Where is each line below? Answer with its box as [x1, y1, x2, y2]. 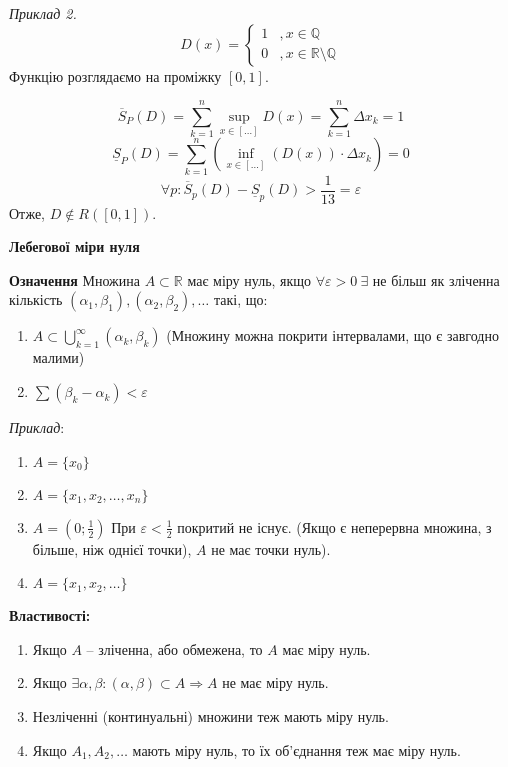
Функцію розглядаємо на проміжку [9, 65, 222, 86]
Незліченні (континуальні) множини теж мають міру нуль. [32, 706, 389, 727]
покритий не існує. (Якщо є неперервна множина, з [177, 516, 492, 537]
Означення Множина [9, 269, 140, 290]
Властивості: [9, 605, 91, 626]
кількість [9, 289, 63, 310]
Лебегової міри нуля [9, 236, 140, 257]
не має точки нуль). [211, 538, 331, 559]
